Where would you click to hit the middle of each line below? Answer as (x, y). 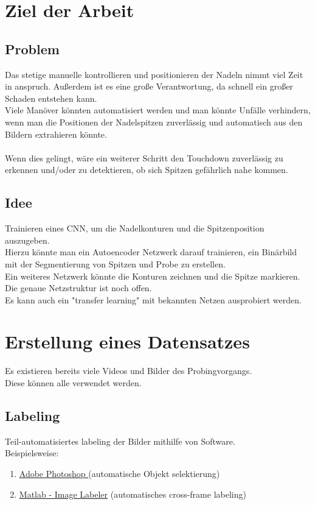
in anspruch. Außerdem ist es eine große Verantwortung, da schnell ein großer (149, 86)
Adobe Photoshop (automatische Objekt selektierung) (119, 473)
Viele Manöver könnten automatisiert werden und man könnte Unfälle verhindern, (158, 110)
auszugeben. (27, 240)
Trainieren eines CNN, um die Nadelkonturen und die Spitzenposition (135, 228)
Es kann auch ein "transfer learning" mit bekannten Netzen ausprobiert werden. (153, 299)
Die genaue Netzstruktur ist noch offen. (78, 288)
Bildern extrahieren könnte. (56, 134)
